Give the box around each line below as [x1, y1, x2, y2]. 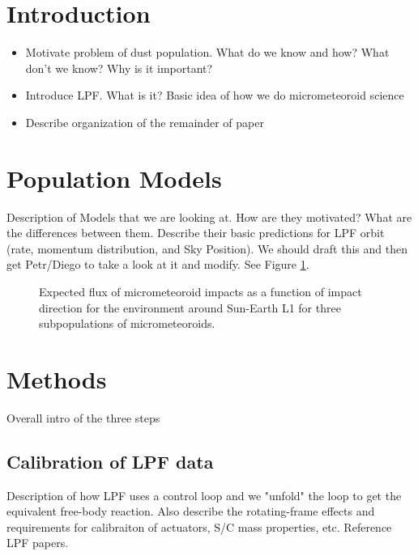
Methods [6, 362, 107, 395]
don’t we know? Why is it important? [25, 59, 213, 76]
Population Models [6, 161, 222, 194]
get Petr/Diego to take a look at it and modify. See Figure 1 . [6, 256, 309, 273]
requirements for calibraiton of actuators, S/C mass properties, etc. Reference [6, 518, 392, 535]
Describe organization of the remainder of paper [25, 113, 264, 130]
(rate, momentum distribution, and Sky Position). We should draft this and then [6, 240, 407, 257]
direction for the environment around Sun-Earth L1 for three [39, 299, 341, 316]
